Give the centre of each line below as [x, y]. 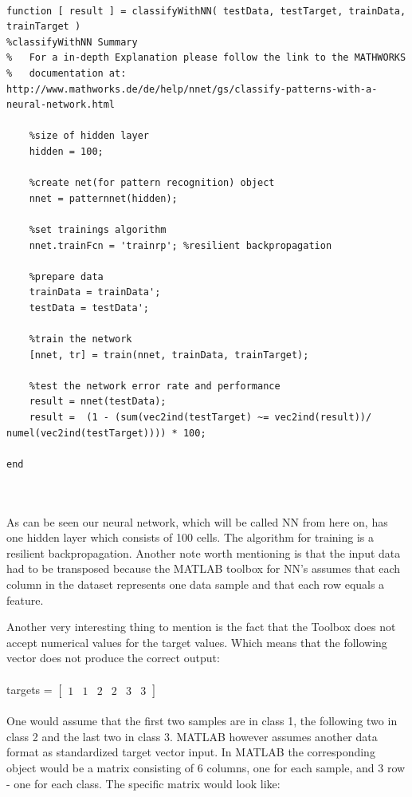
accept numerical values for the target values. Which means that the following [197, 642]
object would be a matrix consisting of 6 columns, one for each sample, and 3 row [206, 767]
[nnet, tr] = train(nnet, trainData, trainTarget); [169, 355]
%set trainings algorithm [98, 229]
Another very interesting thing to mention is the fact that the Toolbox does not [201, 627]
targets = [29, 689]
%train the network [80, 339]
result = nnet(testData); [98, 402]
